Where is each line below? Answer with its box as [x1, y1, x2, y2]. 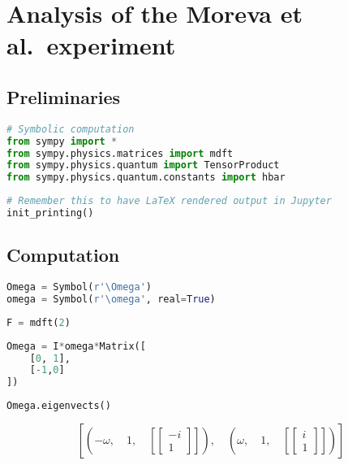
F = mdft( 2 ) [6, 316, 71, 328]
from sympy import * [6, 135, 118, 147]
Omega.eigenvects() [6, 400, 111, 412]
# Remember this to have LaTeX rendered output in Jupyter [6, 195, 332, 207]
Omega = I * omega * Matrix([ [6, 340, 146, 352]
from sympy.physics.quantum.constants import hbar [6, 172, 286, 184]
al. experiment [6, 28, 176, 62]
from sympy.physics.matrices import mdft [6, 147, 234, 159]
